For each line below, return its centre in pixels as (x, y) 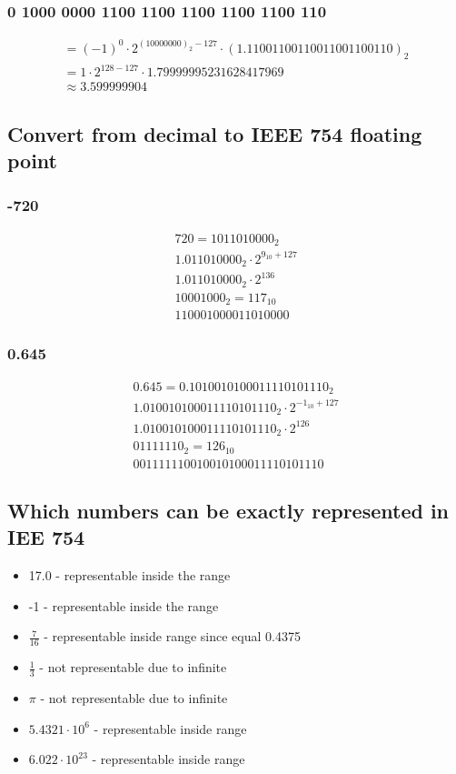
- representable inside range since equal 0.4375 (172, 636)
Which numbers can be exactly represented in (228, 511)
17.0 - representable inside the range (129, 575)
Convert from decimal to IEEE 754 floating (215, 133)
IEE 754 (46, 537)
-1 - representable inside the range (124, 605)
